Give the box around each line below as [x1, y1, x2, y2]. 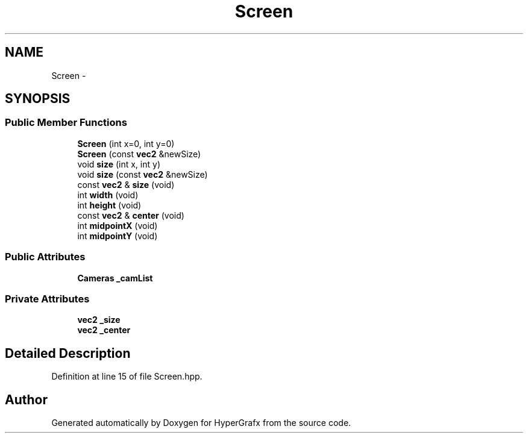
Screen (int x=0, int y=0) [77, 138, 175, 149]
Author [5, 392, 48, 407]
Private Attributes [5, 292, 90, 305]
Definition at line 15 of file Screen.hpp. [51, 371, 203, 382]
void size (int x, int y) [77, 158, 160, 169]
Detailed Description [5, 345, 131, 361]
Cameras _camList [77, 272, 153, 283]
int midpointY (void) [77, 230, 158, 241]
